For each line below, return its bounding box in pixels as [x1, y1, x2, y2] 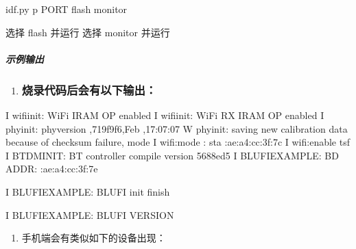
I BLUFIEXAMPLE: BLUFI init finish [5, 185, 170, 199]
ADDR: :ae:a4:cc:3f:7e [5, 161, 98, 176]
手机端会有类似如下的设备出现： [21, 231, 166, 245]
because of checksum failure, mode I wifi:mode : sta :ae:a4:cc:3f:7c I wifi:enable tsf [5, 135, 350, 149]
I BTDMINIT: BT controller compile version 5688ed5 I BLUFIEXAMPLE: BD [5, 148, 339, 162]
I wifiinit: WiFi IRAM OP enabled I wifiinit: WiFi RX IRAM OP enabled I [5, 108, 324, 122]
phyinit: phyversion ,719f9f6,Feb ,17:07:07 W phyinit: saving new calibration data [5, 121, 348, 135]
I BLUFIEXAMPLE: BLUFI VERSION [5, 207, 174, 222]
